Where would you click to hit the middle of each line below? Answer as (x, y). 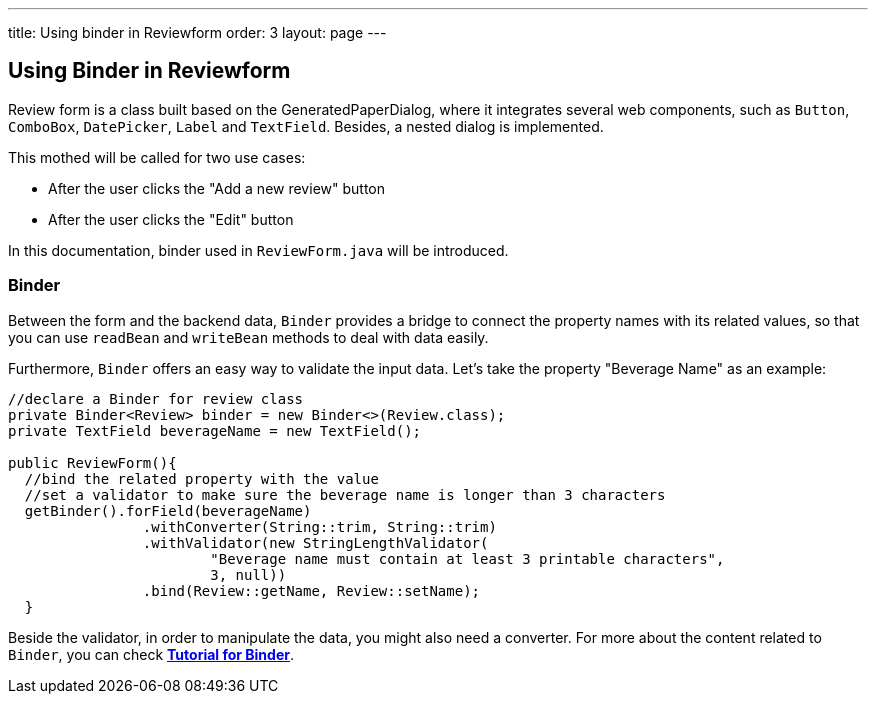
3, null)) (248, 574)
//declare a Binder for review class (156, 398)
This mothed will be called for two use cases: (157, 157)
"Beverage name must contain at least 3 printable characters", (467, 558)
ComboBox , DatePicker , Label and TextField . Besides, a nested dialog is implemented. (306, 126)
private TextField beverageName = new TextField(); (215, 430)
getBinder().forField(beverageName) (168, 510)
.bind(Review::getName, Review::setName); (311, 590)
